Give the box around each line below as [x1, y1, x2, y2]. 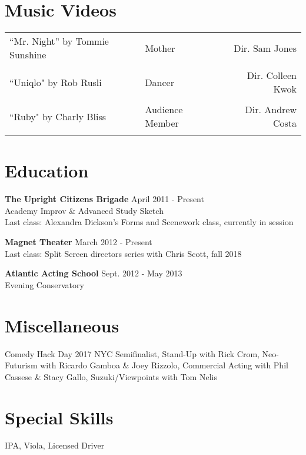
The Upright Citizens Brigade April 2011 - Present [5, 193, 204, 205]
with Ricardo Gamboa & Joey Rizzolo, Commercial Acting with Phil [40, 359, 288, 371]
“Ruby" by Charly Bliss [9, 109, 106, 123]
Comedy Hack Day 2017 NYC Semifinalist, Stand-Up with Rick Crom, [5, 347, 260, 360]
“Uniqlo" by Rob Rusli [9, 75, 102, 89]
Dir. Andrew [245, 103, 297, 117]
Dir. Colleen [247, 68, 297, 83]
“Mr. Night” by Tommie [9, 34, 109, 48]
